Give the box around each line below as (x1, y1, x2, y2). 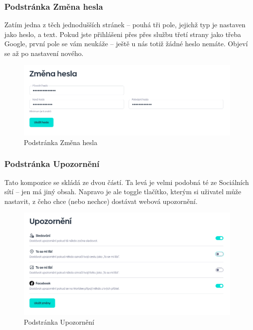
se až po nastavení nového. (4, 48, 84, 58)
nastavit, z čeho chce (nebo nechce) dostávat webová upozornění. (4, 196, 198, 206)
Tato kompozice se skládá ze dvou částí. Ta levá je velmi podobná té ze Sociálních (4, 177, 249, 187)
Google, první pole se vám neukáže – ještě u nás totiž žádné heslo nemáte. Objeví (4, 38, 248, 49)
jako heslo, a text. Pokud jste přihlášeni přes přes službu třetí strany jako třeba (4, 29, 241, 39)
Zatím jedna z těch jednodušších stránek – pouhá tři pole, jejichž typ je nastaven (4, 19, 246, 30)
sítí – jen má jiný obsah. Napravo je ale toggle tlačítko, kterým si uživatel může (4, 186, 241, 197)
